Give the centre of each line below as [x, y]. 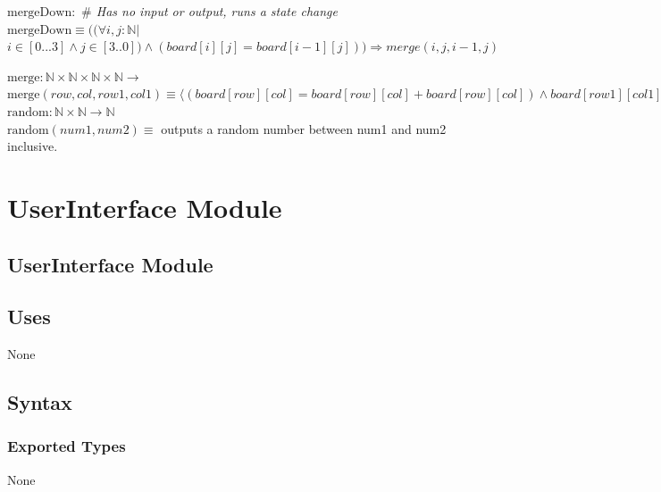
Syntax [40, 402]
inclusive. [33, 146]
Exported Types [67, 446]
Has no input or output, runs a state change [217, 11]
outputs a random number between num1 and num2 [304, 128]
